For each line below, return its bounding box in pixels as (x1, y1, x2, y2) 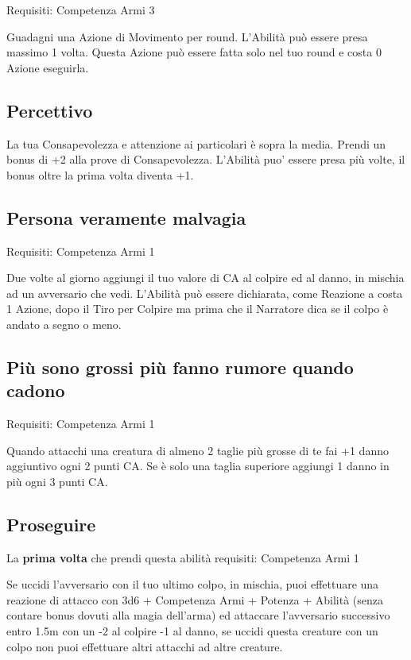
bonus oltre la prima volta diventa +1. (6, 166, 194, 183)
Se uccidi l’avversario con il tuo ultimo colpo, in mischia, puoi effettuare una (6, 576, 379, 592)
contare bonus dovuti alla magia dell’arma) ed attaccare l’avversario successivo (6, 607, 390, 623)
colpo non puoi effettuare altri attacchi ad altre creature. (6, 638, 283, 654)
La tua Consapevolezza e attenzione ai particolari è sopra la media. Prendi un (6, 135, 386, 152)
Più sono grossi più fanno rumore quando (6, 354, 354, 379)
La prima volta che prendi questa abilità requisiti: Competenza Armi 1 (6, 549, 359, 565)
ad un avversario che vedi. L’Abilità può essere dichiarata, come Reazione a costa (6, 284, 403, 301)
